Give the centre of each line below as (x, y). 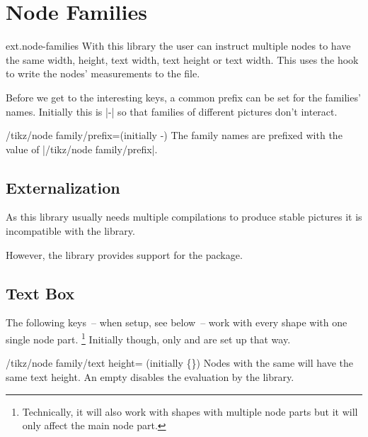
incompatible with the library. (70, 231)
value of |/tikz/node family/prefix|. (82, 149)
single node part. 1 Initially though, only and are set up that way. (148, 338)
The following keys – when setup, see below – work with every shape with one (177, 322)
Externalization (63, 187)
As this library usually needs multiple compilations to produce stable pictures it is (184, 217)
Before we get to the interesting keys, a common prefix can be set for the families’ (183, 97)
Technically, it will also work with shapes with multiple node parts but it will (190, 411)
